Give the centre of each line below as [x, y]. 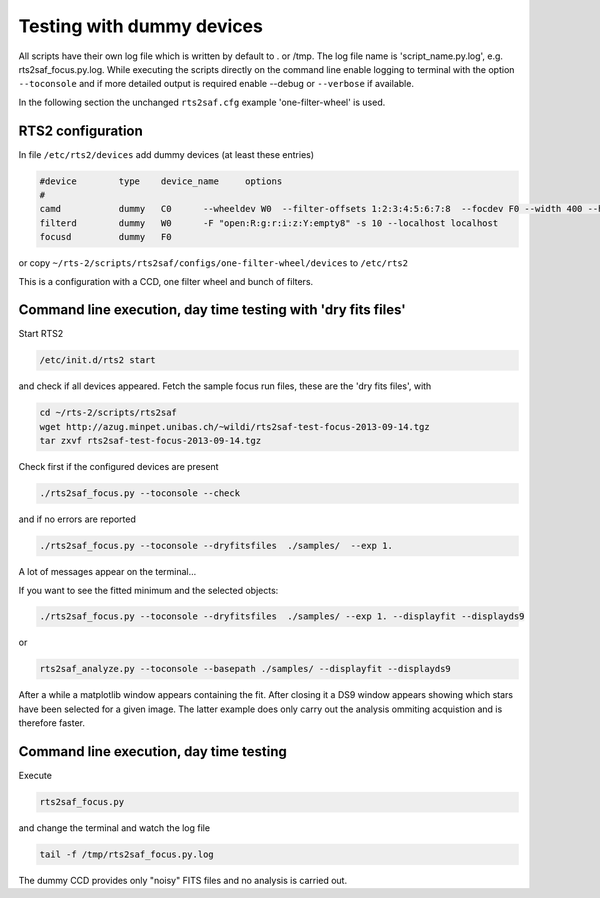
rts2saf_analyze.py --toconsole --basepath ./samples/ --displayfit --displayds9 [245, 669]
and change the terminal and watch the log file [114, 828]
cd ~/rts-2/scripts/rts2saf [108, 413]
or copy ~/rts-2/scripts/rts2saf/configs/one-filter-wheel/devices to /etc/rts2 [213, 263]
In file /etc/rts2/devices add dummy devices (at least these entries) [166, 154]
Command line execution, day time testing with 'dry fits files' [212, 310]
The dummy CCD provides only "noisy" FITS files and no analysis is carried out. [183, 881]
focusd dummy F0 [105, 237]
